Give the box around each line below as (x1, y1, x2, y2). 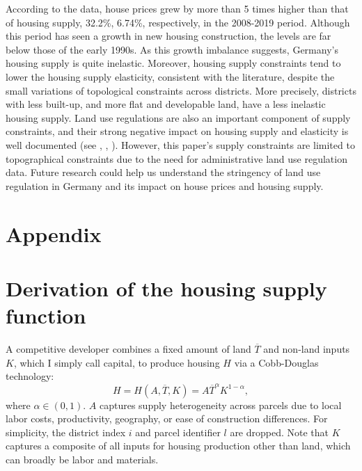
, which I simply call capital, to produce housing (13, 355, 220, 369)
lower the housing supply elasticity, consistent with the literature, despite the (6, 69, 335, 83)
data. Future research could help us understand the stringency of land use (6, 165, 321, 179)
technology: (6, 369, 54, 383)
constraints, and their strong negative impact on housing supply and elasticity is (6, 124, 349, 138)
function (6, 301, 86, 330)
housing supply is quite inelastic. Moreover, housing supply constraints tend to (6, 56, 341, 70)
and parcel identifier (135, 424, 221, 439)
